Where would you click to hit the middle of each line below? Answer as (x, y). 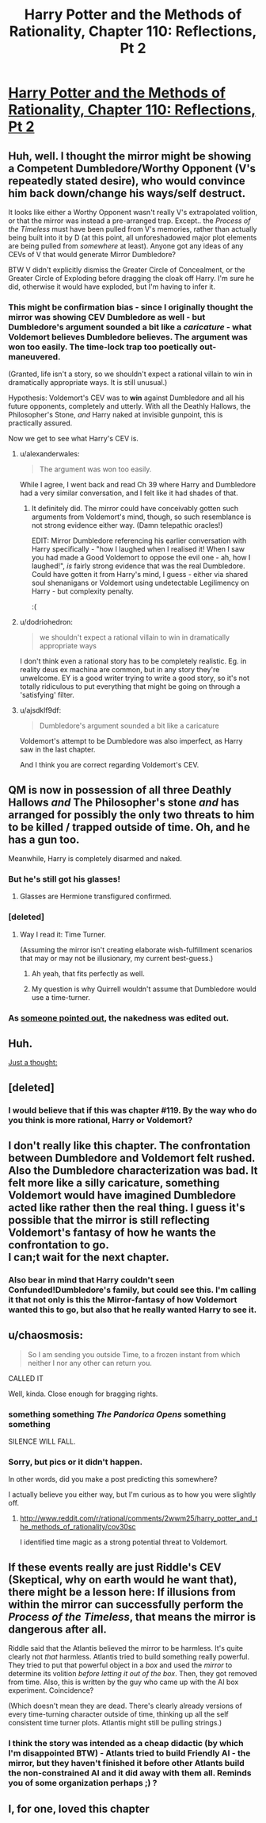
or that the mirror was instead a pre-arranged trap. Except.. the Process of (129, 221)
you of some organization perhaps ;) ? (83, 1783)
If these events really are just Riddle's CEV (115, 1567)
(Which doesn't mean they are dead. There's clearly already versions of (125, 1706)
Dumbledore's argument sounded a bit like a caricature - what (130, 327)
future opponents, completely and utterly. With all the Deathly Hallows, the (129, 406)
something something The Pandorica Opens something (117, 1414)
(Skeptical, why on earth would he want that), (123, 1580)
